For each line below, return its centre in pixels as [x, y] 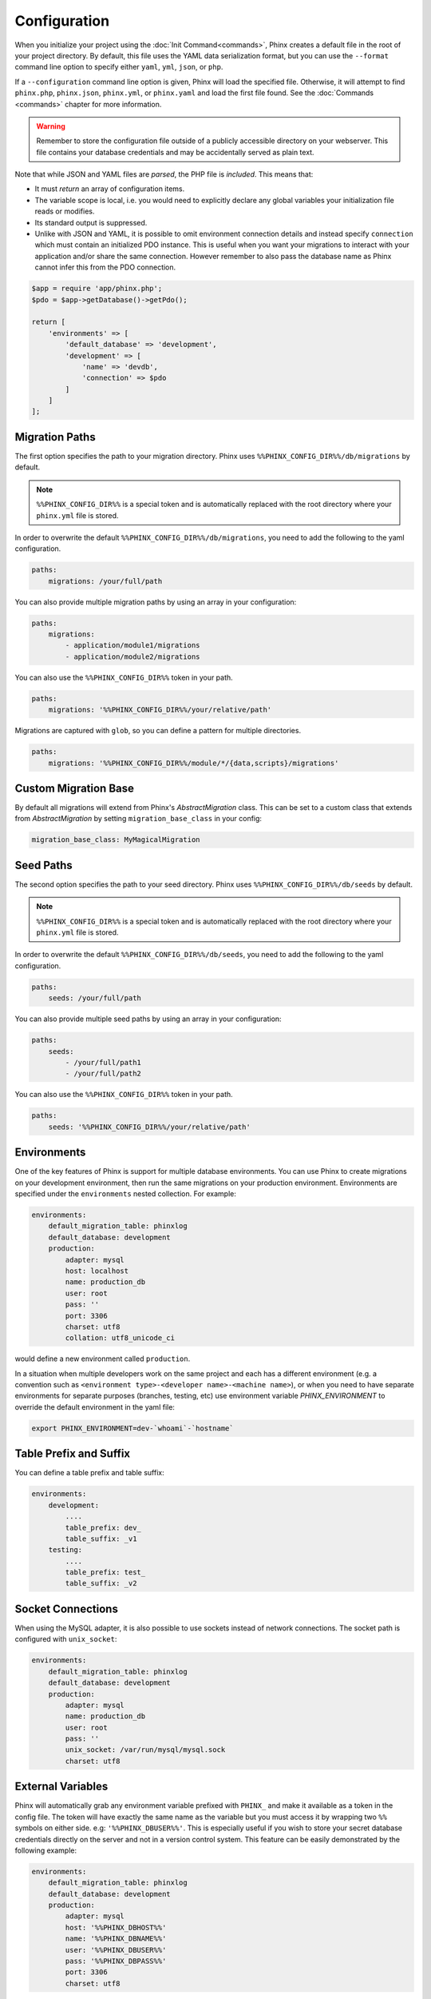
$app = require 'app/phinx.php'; [97, 289]
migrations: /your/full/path [105, 581]
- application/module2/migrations [132, 656]
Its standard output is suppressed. [91, 222]
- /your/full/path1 [103, 1062]
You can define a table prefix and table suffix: [89, 1473]
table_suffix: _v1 [101, 1538]
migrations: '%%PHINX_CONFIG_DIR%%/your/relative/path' [160, 710]
